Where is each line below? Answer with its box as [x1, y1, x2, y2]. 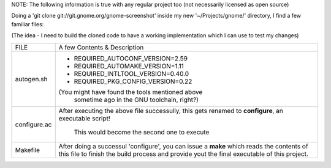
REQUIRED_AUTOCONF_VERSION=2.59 [74, 54, 188, 62]
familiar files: [11, 20, 44, 27]
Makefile [15, 145, 40, 154]
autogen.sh [15, 75, 48, 83]
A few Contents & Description [58, 43, 144, 51]
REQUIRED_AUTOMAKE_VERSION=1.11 [74, 62, 184, 70]
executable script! [58, 114, 110, 122]
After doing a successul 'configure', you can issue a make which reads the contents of [58, 142, 309, 150]
